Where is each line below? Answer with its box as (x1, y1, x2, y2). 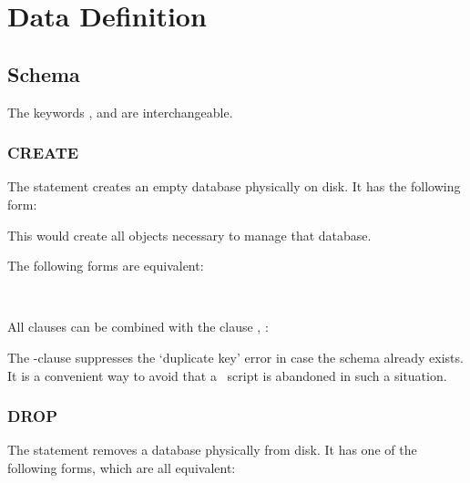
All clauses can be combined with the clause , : (7, 317, 269, 336)
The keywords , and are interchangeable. (7, 102, 233, 121)
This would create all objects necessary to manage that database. (7, 225, 372, 244)
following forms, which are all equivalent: (7, 457, 236, 477)
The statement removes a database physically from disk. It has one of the (7, 440, 417, 459)
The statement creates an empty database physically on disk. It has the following (7, 177, 461, 196)
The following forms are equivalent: (7, 256, 204, 275)
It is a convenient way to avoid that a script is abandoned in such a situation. (7, 365, 447, 385)
